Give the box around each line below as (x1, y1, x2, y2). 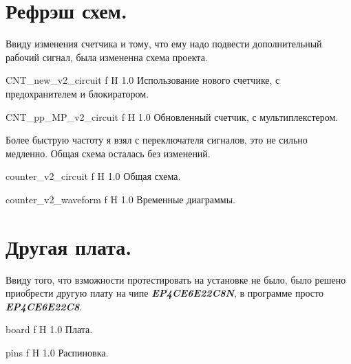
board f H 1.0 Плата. (6, 322, 93, 337)
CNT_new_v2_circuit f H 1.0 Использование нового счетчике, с (6, 73, 280, 87)
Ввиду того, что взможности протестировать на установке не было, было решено (6, 272, 346, 286)
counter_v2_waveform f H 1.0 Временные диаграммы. (6, 192, 236, 206)
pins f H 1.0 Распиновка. (6, 345, 109, 359)
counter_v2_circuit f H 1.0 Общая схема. (6, 169, 181, 183)
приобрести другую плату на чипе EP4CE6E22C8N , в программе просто (6, 286, 323, 300)
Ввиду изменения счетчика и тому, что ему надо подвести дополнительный (6, 36, 322, 51)
